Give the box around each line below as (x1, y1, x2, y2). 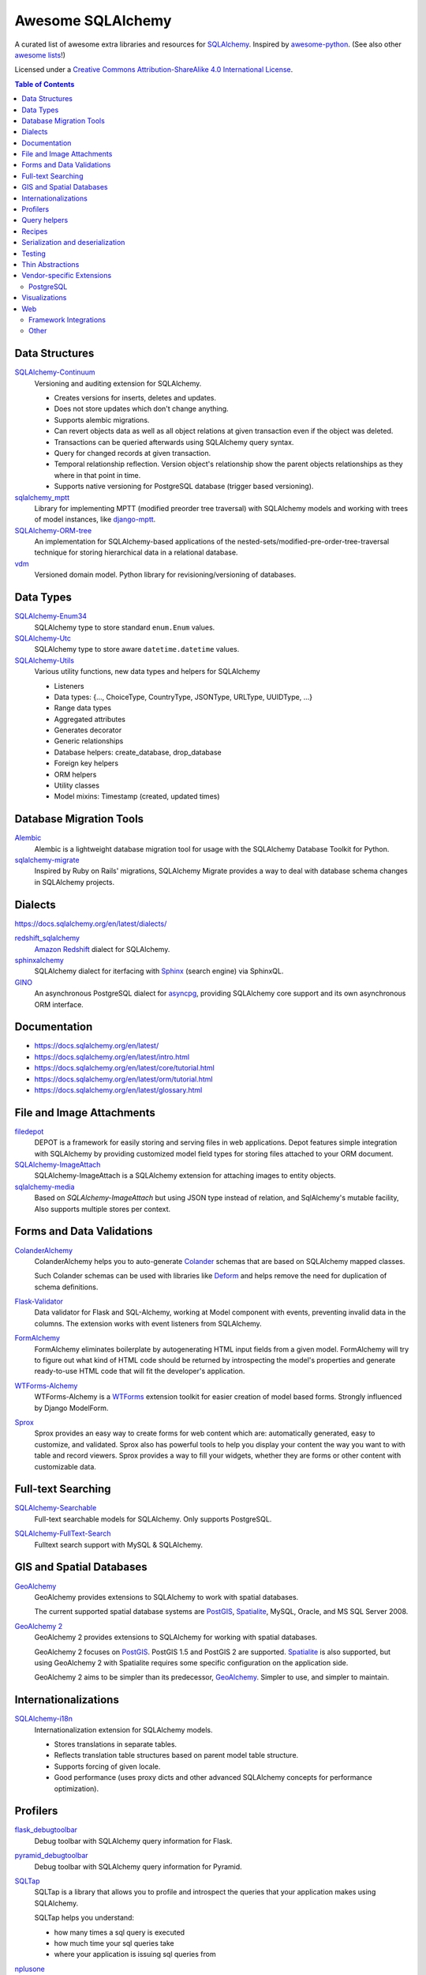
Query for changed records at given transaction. (54, 448, 211, 457)
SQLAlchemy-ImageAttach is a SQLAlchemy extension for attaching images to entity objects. (34, 1171, 336, 1180)
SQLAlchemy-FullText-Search (14, 1529, 111, 1538)
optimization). (54, 1784, 99, 1793)
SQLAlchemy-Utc (14, 633, 71, 643)
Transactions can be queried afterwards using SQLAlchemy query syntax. (54, 437, 294, 446)
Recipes (21, 226, 48, 236)
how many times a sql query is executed (54, 1928, 185, 1937)
